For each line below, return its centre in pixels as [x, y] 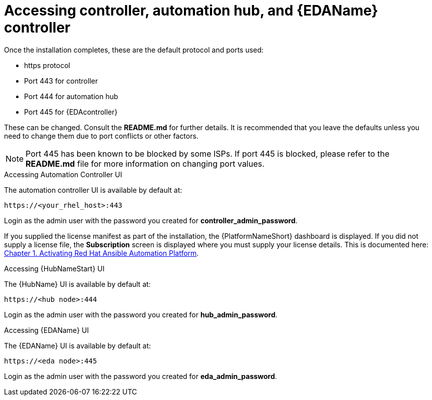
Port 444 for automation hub [71, 96]
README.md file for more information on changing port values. [145, 163]
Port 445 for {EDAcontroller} [71, 112]
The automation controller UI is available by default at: [93, 190]
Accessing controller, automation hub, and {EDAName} [191, 11]
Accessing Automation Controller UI [63, 174]
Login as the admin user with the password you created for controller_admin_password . [151, 220]
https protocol [47, 65]
